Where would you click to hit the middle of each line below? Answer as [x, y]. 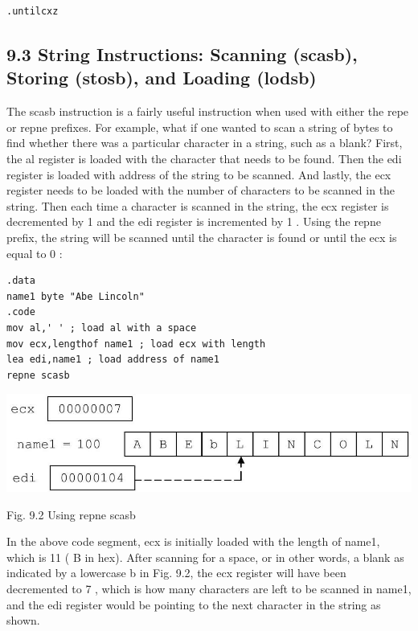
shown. [23, 620]
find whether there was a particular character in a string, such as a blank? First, [205, 143]
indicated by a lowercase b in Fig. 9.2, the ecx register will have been [176, 573]
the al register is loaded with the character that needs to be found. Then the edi [204, 158]
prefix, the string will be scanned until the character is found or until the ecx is [202, 237]
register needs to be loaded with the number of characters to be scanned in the [201, 190]
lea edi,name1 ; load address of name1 [113, 360]
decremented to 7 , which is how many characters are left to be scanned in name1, [209, 588]
